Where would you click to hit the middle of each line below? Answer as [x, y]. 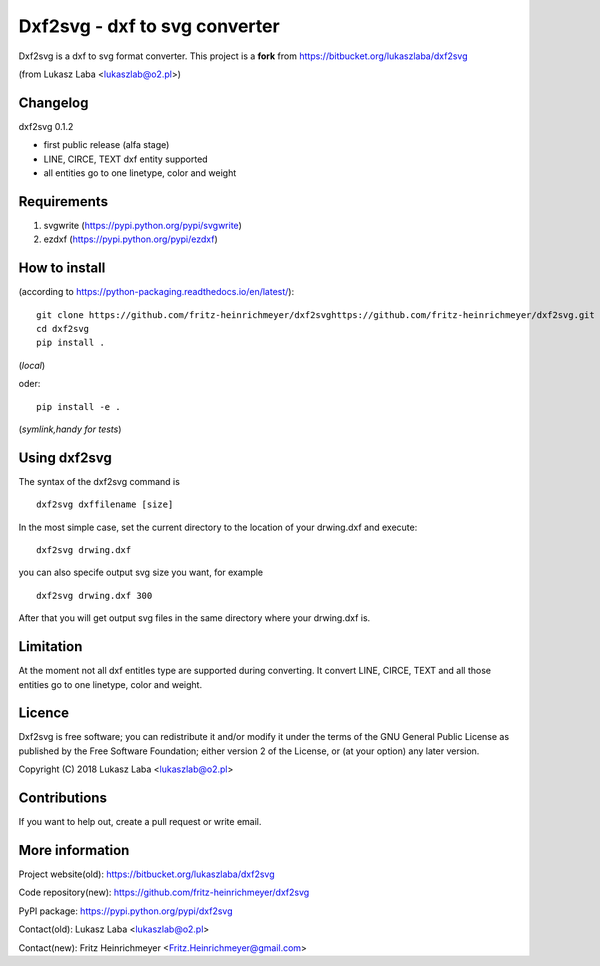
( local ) [31, 365]
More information [74, 850]
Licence [44, 713]
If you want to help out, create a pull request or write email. [140, 822]
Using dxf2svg [65, 457]
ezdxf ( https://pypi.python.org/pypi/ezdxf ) [131, 239]
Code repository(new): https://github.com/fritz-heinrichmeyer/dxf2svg [164, 892]
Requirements [63, 201]
